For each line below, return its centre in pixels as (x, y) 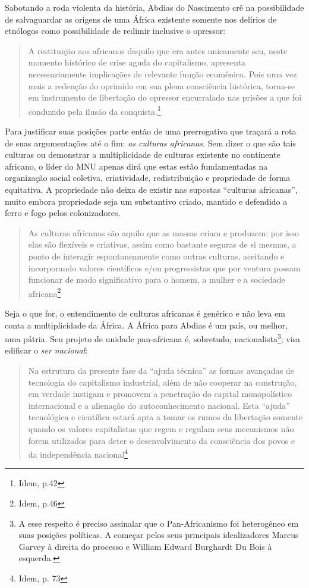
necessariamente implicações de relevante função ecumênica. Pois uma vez (163, 73)
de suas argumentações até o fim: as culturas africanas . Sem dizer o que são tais (150, 143)
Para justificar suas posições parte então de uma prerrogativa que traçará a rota (151, 131)
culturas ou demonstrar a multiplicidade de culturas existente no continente (143, 154)
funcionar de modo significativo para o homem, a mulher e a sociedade (157, 279)
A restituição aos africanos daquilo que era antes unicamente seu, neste (158, 50)
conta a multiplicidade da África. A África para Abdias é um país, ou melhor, (146, 325)
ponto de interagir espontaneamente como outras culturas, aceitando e (156, 256)
